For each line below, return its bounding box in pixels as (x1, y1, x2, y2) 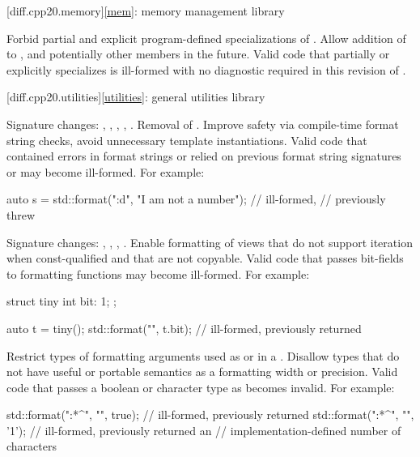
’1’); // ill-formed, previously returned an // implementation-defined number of (6, 421, 401, 438)
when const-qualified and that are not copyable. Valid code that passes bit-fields (6, 250, 404, 267)
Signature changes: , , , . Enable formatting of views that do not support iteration (6, 233, 413, 250)
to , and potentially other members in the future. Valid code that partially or (6, 45, 390, 62)
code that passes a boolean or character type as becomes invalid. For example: (6, 378, 395, 395)
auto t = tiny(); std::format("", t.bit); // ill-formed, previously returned (6, 319, 362, 336)
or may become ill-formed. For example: (6, 163, 205, 180)
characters (6, 438, 57, 455)
